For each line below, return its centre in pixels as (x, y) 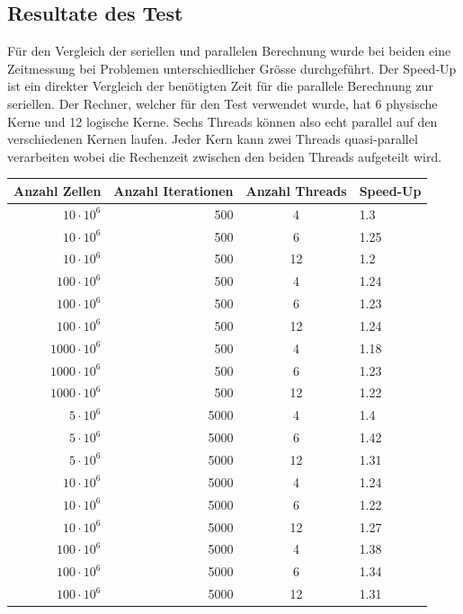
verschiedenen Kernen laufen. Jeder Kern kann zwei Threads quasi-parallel (213, 139)
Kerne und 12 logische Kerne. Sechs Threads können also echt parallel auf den (223, 121)
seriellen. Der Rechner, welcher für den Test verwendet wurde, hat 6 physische (223, 103)
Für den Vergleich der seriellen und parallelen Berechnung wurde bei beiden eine (229, 51)
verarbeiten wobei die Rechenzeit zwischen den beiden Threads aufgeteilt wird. (225, 156)
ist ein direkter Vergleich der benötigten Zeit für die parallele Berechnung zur (220, 86)
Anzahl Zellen (58, 190)
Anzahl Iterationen (174, 190)
